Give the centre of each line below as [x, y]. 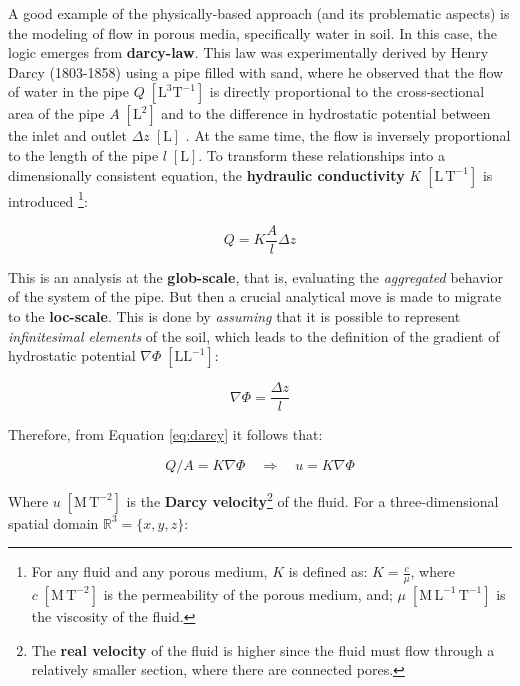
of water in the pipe [68, 91]
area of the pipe [56, 113]
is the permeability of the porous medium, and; [248, 593]
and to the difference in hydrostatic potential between [326, 113]
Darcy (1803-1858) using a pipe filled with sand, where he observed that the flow [256, 71]
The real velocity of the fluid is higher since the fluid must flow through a [263, 649]
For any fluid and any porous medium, [149, 571]
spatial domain [53, 522]
